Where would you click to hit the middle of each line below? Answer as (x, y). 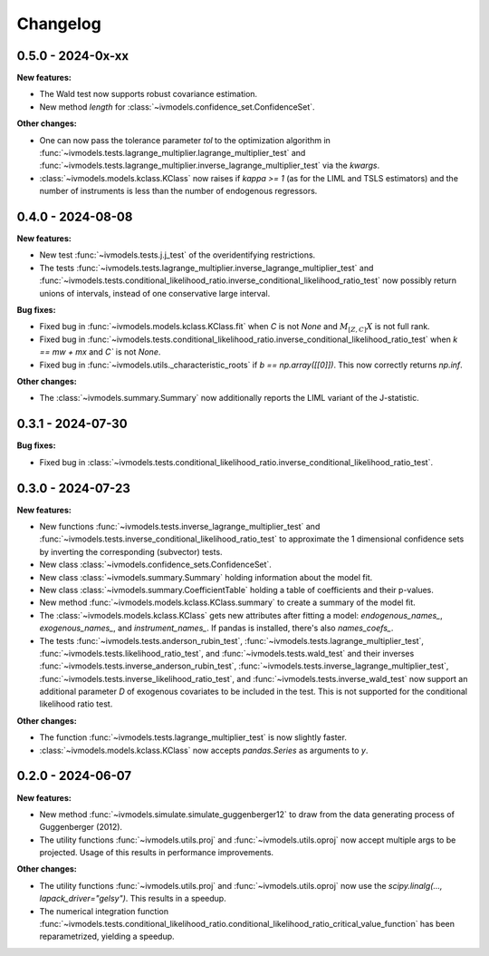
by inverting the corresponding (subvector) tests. (131, 551)
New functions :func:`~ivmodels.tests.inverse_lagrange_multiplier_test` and (180, 526)
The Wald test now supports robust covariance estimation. (149, 94)
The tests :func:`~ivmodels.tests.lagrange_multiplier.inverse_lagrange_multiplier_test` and (206, 268)
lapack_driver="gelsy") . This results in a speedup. (133, 899)
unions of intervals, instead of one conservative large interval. (155, 293)
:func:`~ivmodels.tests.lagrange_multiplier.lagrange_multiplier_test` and (173, 153)
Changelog (59, 24)
